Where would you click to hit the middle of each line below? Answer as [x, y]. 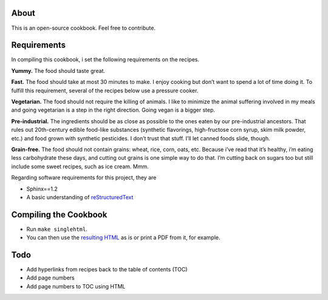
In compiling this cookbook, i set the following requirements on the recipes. [105, 60]
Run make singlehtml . [57, 229]
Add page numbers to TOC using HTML [76, 286]
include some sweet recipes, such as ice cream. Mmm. [80, 166]
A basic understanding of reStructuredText [80, 197]
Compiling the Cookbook [59, 215]
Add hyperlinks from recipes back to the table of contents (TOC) [107, 270]
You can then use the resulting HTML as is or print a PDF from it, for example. [123, 237]
